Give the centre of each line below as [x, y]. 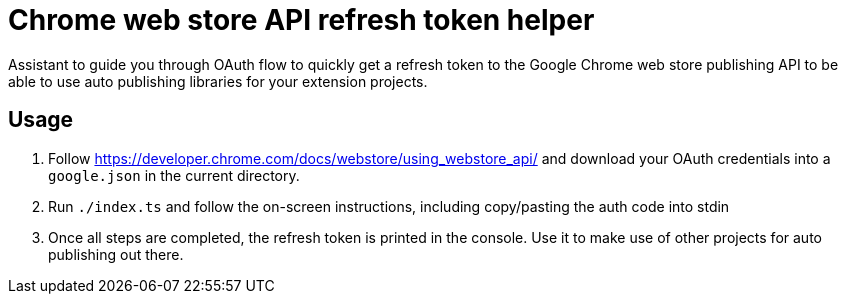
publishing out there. [116, 254]
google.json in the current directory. [174, 175]
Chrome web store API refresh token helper [301, 20]
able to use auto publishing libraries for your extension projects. [218, 81]
